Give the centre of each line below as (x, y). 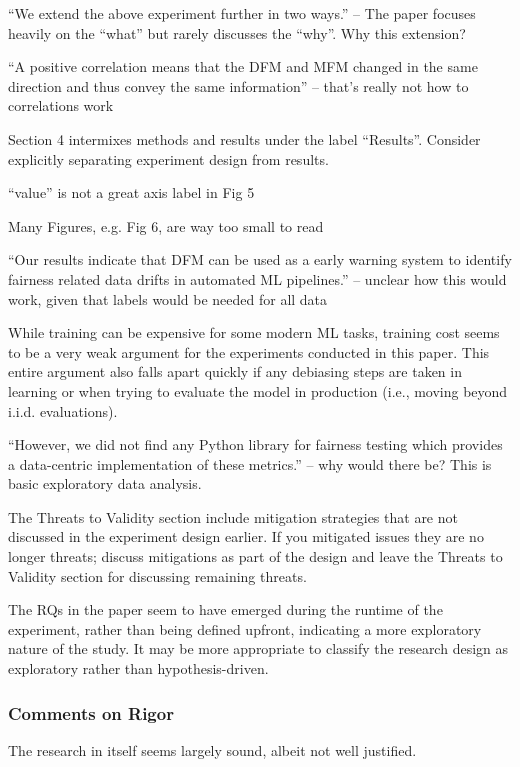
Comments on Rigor (91, 712)
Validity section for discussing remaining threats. (157, 575)
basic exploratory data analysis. (105, 483)
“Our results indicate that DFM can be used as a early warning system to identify (260, 259)
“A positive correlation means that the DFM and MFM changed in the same (243, 66)
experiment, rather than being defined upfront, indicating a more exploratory (245, 628)
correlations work (61, 105)
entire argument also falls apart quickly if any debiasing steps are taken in (235, 371)
